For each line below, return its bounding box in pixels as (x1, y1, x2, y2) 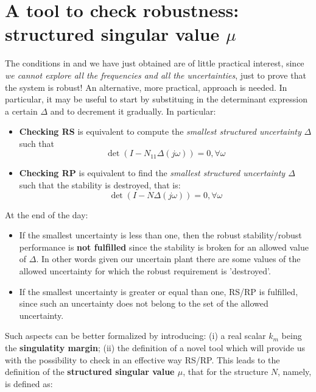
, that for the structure (183, 365, 269, 378)
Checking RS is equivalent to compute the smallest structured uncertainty (19, 125, 301, 138)
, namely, (278, 365, 312, 378)
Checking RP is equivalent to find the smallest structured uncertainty (19, 166, 286, 179)
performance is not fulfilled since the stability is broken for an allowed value (19, 240, 309, 253)
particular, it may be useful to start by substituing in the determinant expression (5, 93, 307, 105)
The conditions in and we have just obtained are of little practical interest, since (5, 57, 304, 69)
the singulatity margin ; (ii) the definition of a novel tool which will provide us (5, 341, 305, 354)
